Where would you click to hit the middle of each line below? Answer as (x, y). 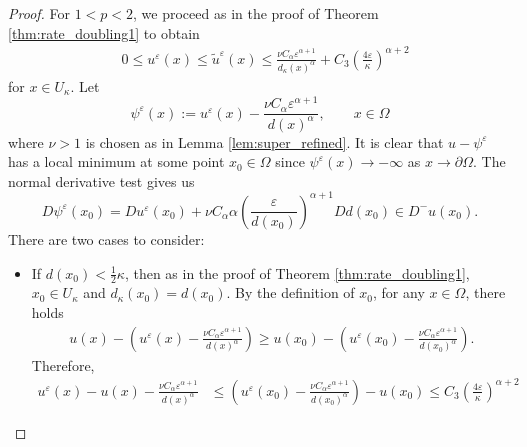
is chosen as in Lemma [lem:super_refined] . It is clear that (264, 141)
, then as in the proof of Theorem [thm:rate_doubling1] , (297, 272)
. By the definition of (290, 292)
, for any (399, 292)
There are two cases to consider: (106, 238)
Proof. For (39, 13)
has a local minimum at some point (116, 161)
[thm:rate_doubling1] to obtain (104, 32)
